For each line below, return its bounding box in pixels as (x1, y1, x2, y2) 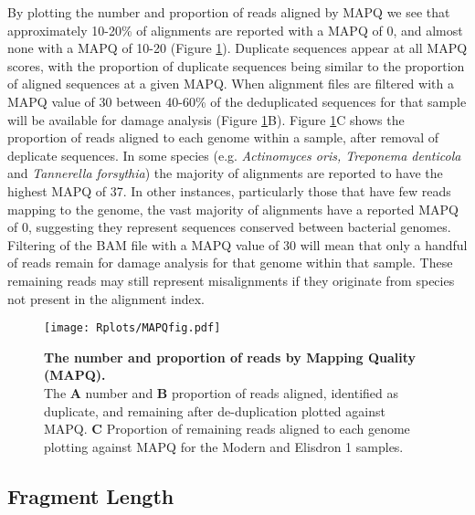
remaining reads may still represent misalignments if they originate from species (7, 270, 455, 289)
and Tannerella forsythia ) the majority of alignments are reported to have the (7, 163, 443, 183)
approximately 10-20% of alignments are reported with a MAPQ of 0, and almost (7, 20, 463, 39)
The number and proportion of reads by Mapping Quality (44, 347, 417, 366)
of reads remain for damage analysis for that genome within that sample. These (7, 253, 453, 272)
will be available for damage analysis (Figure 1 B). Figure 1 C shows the (7, 110, 405, 129)
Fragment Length (7, 481, 174, 510)
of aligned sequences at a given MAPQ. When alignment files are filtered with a (7, 74, 454, 93)
